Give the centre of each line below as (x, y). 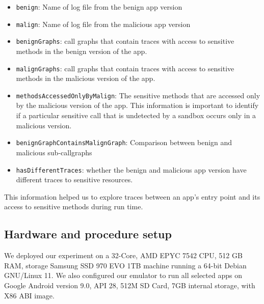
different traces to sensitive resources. (74, 179)
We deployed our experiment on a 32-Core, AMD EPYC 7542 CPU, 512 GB (123, 255)
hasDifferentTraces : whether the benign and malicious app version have (131, 169)
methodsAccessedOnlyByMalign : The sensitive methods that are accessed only (138, 95)
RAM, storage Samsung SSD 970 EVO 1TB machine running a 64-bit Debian (125, 265)
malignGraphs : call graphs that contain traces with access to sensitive (125, 68)
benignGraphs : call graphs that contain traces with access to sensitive (125, 41)
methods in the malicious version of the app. (86, 78)
